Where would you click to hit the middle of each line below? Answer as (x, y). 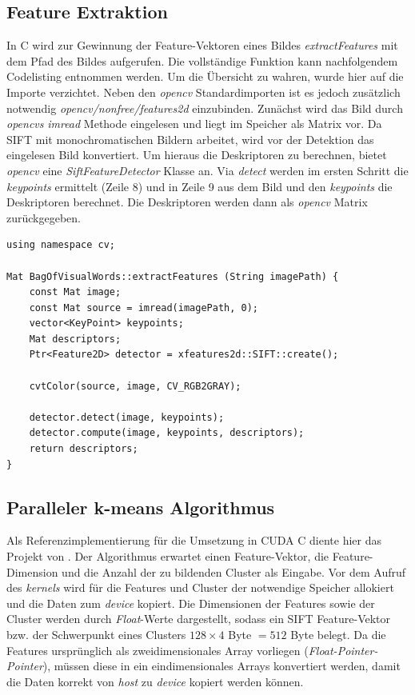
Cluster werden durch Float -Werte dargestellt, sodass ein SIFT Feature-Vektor (199, 619)
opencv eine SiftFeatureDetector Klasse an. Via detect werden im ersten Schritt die (207, 170)
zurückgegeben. (44, 217)
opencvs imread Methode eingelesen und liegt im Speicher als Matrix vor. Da (194, 124)
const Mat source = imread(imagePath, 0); (144, 308)
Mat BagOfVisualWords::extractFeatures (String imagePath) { (173, 276)
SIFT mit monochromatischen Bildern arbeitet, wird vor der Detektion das (190, 139)
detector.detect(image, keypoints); (127, 417)
